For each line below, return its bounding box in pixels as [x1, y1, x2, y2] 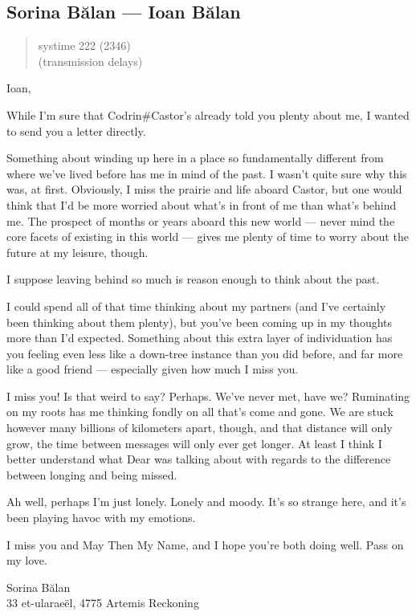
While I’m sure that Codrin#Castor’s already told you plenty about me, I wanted [6, 106, 410, 123]
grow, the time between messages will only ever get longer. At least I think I [6, 434, 382, 451]
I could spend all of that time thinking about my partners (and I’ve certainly [6, 297, 386, 314]
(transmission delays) [38, 52, 143, 69]
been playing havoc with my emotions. [6, 509, 196, 526]
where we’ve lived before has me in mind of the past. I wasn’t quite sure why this [6, 165, 407, 182]
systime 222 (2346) [38, 37, 131, 54]
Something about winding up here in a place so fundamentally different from [6, 149, 384, 166]
